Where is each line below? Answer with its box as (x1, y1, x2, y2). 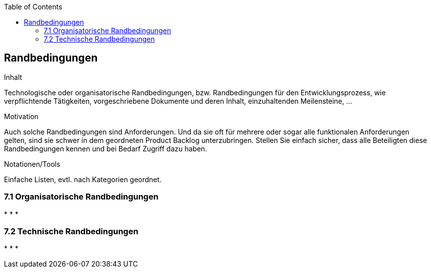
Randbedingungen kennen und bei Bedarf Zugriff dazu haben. (4, 144, 207, 153)
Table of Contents (4, 2, 63, 11)
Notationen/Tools (4, 159, 61, 168)
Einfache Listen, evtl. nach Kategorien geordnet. (4, 175, 162, 184)
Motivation (4, 112, 39, 121)
